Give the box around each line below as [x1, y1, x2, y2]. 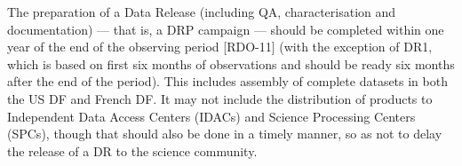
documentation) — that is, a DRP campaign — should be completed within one [7, 20, 444, 38]
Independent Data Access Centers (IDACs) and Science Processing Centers [7, 107, 416, 125]
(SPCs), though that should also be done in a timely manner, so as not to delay [7, 124, 442, 143]
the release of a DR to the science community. [7, 141, 258, 160]
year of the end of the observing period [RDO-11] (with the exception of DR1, [7, 37, 433, 56]
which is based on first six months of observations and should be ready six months [7, 54, 455, 73]
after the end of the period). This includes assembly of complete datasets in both [7, 72, 448, 91]
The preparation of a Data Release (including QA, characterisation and [7, 3, 396, 20]
